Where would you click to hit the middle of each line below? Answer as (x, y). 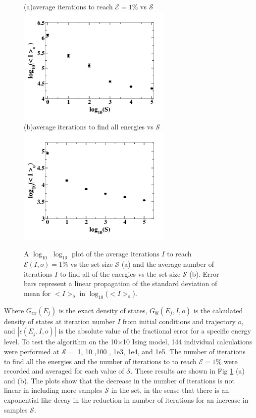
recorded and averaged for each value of (64, 371)
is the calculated (218, 310)
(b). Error (204, 273)
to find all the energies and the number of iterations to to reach (100, 361)
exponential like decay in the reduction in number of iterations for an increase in (126, 399)
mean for (37, 293)
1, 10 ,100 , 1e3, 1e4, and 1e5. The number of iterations (161, 351)
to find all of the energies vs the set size (120, 273)
